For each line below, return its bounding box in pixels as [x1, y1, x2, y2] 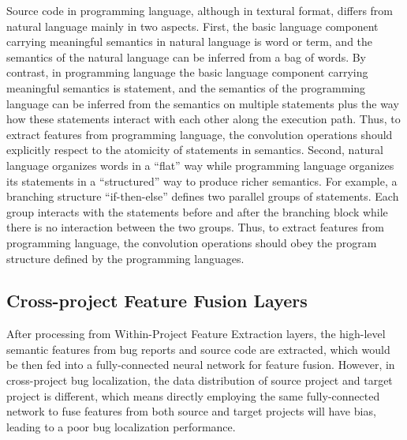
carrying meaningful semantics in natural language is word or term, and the [6, 33, 373, 50]
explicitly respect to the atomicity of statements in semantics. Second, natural [6, 141, 383, 158]
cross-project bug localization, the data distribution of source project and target [6, 372, 393, 389]
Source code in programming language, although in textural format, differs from [6, 2, 394, 18]
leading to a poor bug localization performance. [6, 418, 236, 434]
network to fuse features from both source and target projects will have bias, [6, 403, 376, 419]
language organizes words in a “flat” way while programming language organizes [6, 156, 394, 173]
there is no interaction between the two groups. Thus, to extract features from [6, 219, 384, 235]
